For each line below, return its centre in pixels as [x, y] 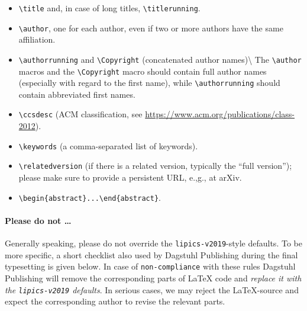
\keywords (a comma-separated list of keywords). [108, 145]
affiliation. [37, 39]
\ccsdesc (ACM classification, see [80, 114]
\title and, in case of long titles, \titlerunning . [109, 8]
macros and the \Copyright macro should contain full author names [143, 71]
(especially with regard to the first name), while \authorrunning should [149, 83]
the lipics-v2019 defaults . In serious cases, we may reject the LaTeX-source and [152, 289]
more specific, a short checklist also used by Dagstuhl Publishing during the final [151, 254]
